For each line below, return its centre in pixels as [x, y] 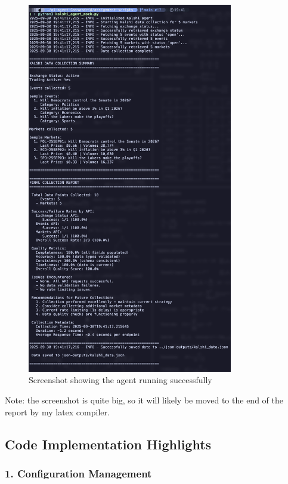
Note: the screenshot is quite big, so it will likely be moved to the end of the [144, 400]
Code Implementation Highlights [108, 444]
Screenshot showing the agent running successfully [120, 380]
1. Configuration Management [78, 473]
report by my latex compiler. [57, 411]
